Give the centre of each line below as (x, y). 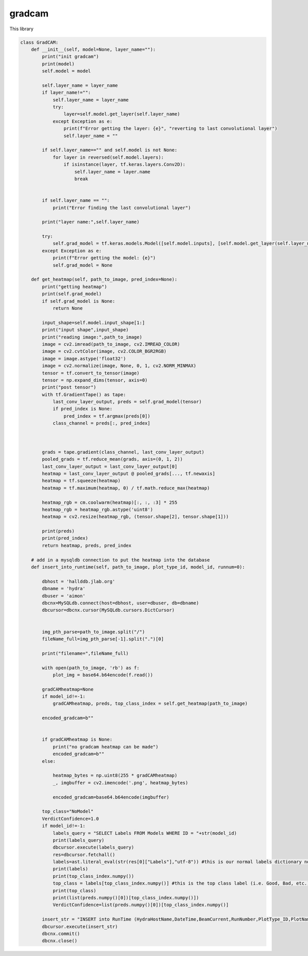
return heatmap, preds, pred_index (87, 545)
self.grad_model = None (83, 265)
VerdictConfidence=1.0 (71, 819)
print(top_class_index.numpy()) (93, 876)
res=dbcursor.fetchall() (84, 855)
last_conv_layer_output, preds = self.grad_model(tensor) (127, 402)
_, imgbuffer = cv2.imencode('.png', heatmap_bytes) (120, 783)
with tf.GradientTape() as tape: (84, 395)
